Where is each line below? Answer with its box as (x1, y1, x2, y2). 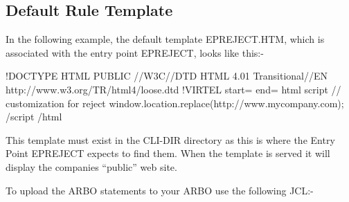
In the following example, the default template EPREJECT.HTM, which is (6, 32, 325, 46)
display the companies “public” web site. (6, 159, 177, 174)
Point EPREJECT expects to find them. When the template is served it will (6, 146, 330, 160)
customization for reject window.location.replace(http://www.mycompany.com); (6, 95, 344, 110)
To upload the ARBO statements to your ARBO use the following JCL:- (6, 183, 314, 197)
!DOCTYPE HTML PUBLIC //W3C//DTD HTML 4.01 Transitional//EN (6, 68, 328, 83)
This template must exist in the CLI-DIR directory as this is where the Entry (6, 132, 335, 147)
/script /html (6, 109, 62, 124)
